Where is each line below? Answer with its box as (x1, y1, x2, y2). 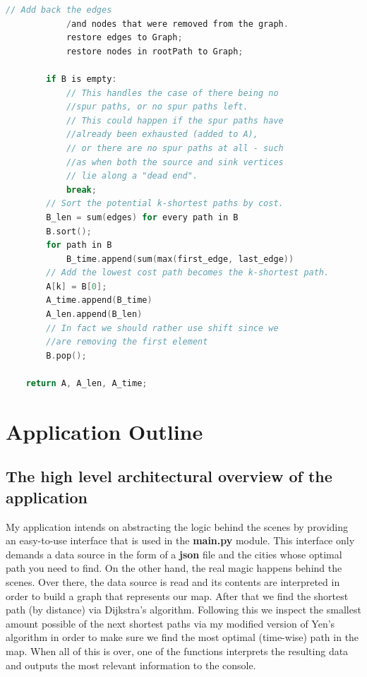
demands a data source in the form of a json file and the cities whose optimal (6, 546, 342, 561)
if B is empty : (46, 73, 117, 84)
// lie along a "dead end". (66, 171, 198, 181)
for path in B (46, 240, 112, 251)
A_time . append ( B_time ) (46, 295, 152, 306)
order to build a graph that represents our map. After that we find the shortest (6, 588, 349, 603)
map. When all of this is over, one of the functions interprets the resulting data (6, 643, 349, 658)
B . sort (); (46, 226, 92, 236)
